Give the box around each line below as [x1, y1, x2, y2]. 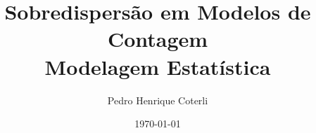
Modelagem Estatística [44, 52, 271, 80]
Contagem [107, 24, 208, 53]
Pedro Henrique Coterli [107, 92, 208, 107]
